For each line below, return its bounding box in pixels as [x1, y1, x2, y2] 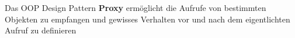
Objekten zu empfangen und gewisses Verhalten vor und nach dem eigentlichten [5, 13, 290, 25]
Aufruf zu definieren [5, 24, 77, 36]
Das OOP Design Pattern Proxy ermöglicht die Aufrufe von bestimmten [5, 2, 266, 13]
